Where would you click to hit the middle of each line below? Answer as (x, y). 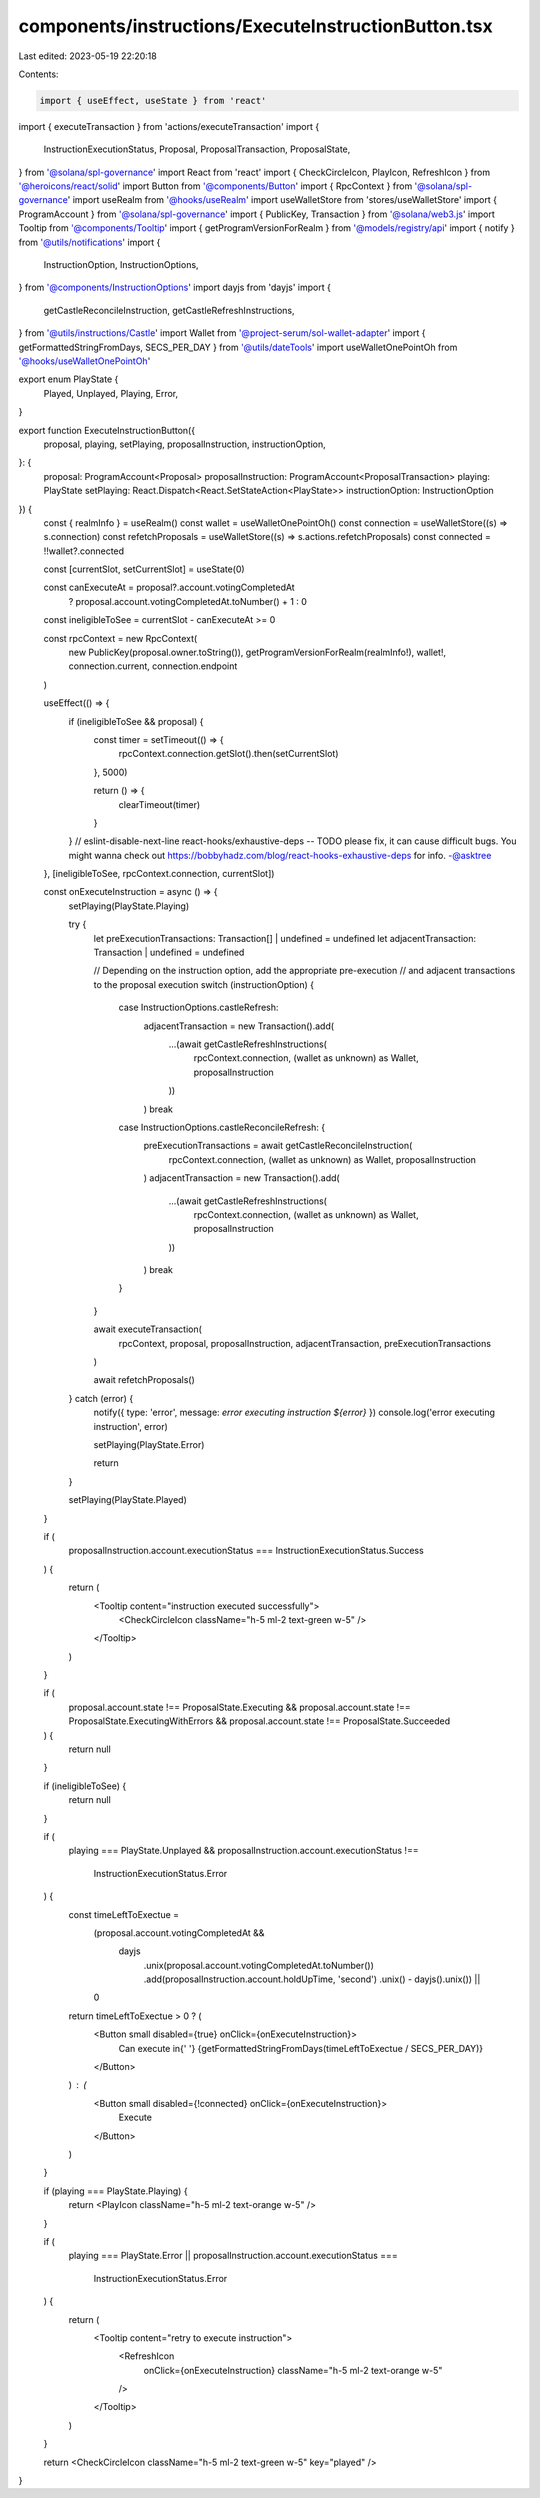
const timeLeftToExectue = (124, 1914)
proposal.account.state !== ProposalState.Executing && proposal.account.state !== (240, 1707)
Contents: (38, 74)
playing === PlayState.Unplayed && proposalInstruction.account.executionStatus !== (243, 1851)
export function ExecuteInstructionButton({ (106, 430)
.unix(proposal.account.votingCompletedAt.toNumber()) (259, 1965)
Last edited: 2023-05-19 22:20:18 (87, 56)
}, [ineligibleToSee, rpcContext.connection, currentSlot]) (159, 874)
